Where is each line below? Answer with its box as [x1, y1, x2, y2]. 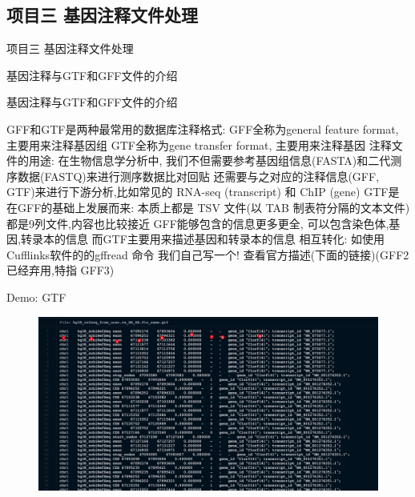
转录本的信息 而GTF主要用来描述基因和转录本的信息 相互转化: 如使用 [20, 230, 385, 247]
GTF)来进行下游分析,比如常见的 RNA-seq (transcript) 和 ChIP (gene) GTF [6, 183, 389, 200]
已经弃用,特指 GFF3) [6, 262, 115, 279]
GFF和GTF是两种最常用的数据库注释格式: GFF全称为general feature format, [6, 120, 399, 137]
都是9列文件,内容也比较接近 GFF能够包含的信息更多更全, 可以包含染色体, [6, 214, 389, 231]
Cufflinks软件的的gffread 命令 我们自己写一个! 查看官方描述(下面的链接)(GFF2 [6, 246, 409, 263]
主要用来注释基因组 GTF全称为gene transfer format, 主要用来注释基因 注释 [6, 136, 392, 153]
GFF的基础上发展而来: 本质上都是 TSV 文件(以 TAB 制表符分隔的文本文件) [17, 198, 410, 215]
